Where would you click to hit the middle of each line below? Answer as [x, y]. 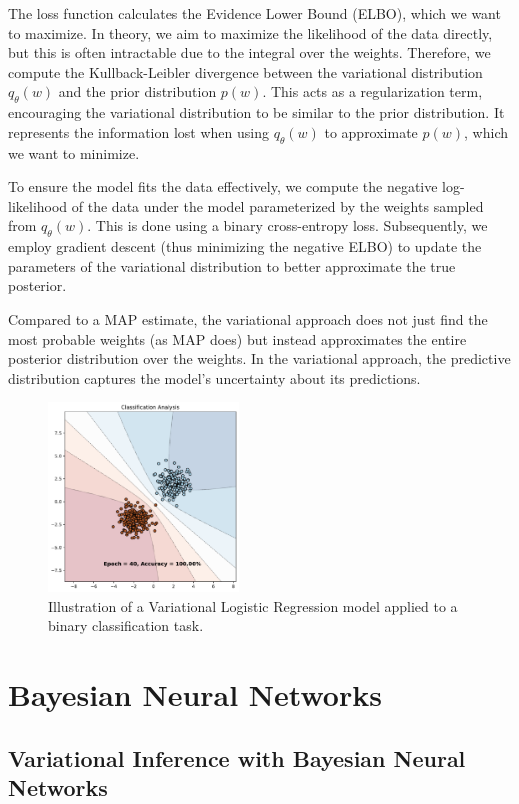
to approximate [371, 131]
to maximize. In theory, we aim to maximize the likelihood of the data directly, [250, 32]
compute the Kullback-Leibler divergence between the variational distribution [245, 71]
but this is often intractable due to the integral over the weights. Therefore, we [249, 52]
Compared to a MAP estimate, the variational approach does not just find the [248, 318]
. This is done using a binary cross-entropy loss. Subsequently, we [287, 225]
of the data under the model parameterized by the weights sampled [277, 205]
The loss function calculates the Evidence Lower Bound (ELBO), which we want [254, 13]
